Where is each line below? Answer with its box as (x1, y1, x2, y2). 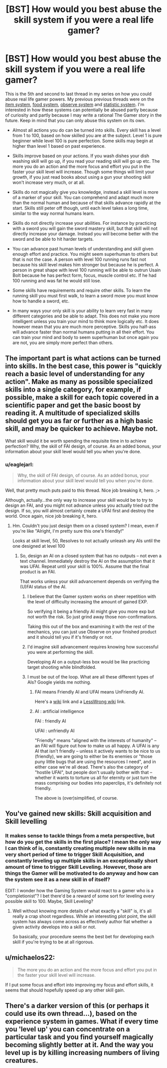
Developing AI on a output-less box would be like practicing (27, 659, 150, 665)
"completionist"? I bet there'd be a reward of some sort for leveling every (5, 893, 155, 899)
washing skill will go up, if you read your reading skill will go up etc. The (12, 158, 160, 164)
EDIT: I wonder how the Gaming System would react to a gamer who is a (5, 887, 154, 893)
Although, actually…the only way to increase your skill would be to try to (5, 497, 153, 503)
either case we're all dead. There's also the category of (34, 764, 149, 770)
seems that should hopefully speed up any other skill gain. (5, 987, 125, 993)
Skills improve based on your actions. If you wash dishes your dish (12, 153, 150, 159)
